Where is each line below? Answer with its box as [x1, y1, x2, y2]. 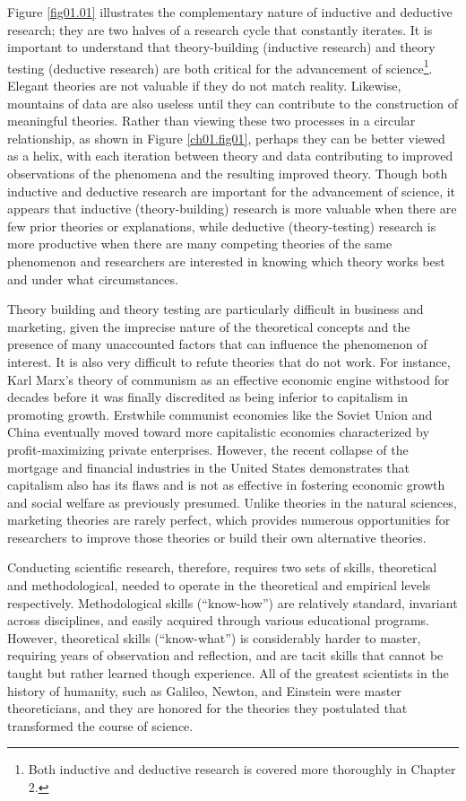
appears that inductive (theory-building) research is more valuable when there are [7, 199, 457, 218]
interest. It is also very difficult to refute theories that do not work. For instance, [7, 352, 451, 370]
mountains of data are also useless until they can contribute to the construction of [7, 93, 459, 112]
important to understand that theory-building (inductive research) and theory [7, 38, 436, 57]
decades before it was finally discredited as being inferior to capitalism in [7, 387, 408, 406]
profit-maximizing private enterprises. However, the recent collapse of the [7, 440, 409, 458]
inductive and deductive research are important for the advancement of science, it [7, 181, 456, 200]
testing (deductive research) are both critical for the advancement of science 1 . [7, 56, 433, 77]
